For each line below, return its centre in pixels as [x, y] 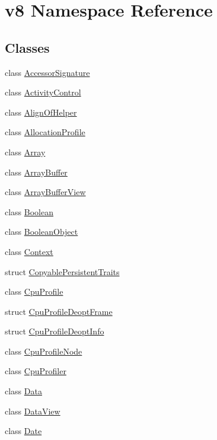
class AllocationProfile [45, 132]
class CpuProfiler [36, 371]
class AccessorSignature [47, 72]
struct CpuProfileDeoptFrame [59, 311]
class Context [29, 251]
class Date [23, 431]
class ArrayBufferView [45, 192]
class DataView [33, 411]
